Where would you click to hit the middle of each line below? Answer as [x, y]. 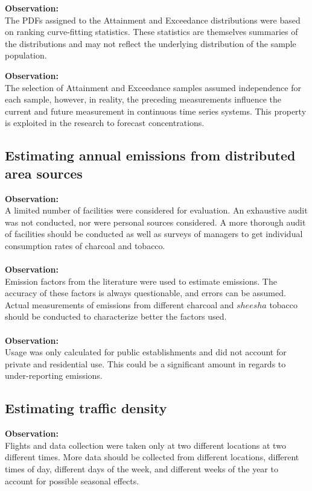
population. [26, 55]
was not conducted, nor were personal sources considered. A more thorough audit [155, 222]
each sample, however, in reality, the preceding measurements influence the [143, 99]
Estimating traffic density [86, 408]
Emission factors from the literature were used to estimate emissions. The [141, 281]
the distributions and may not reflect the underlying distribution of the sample [151, 43]
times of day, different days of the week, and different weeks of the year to [142, 469]
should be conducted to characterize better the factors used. [116, 316]
